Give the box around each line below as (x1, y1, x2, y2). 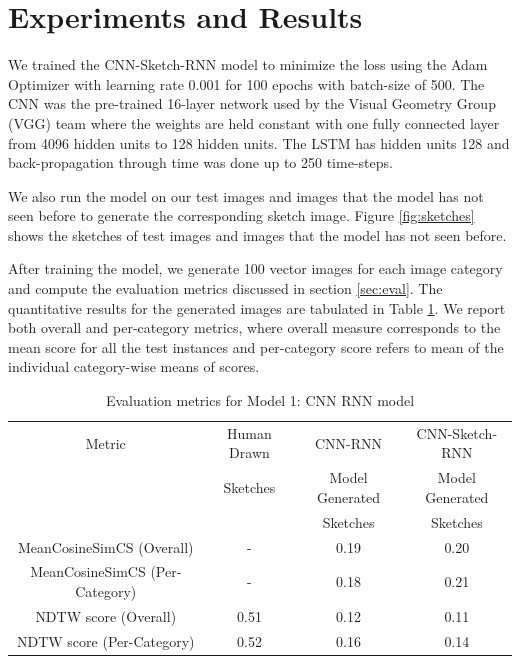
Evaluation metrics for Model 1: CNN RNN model (105, 390, 415, 411)
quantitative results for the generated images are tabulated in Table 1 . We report (8, 297, 506, 318)
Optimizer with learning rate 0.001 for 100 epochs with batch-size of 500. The (8, 73, 485, 94)
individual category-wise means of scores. (8, 356, 260, 377)
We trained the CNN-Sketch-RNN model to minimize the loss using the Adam (8, 54, 488, 75)
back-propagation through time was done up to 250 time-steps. (8, 152, 393, 173)
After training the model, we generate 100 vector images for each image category (8, 258, 503, 279)
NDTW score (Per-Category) (16, 630, 195, 651)
